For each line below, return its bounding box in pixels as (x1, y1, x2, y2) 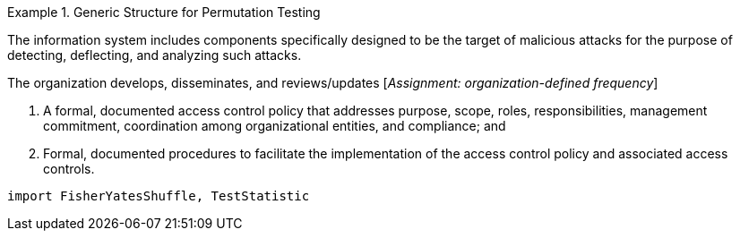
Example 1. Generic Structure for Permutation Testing (7, 4, 321, 20)
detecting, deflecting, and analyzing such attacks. (7, 47, 302, 63)
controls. (43, 161, 95, 176)
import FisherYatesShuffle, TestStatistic (7, 189, 310, 203)
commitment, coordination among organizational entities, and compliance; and (43, 118, 506, 133)
